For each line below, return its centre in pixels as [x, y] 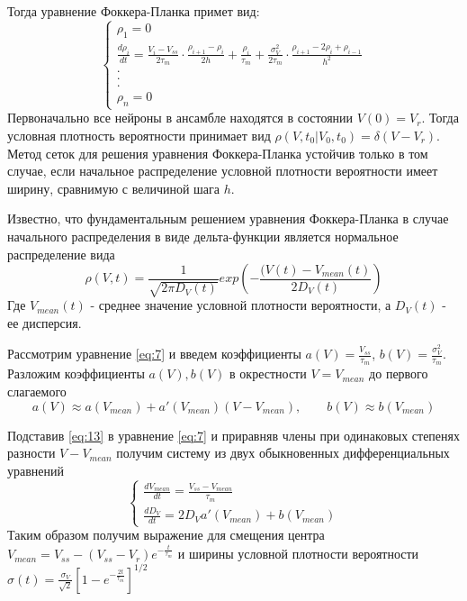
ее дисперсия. [45, 322]
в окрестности [268, 373]
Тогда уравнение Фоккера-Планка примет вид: [134, 11]
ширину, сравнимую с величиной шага [114, 188]
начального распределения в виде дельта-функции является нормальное [203, 236]
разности [31, 453]
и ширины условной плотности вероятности [298, 554]
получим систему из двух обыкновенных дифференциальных [283, 453]
